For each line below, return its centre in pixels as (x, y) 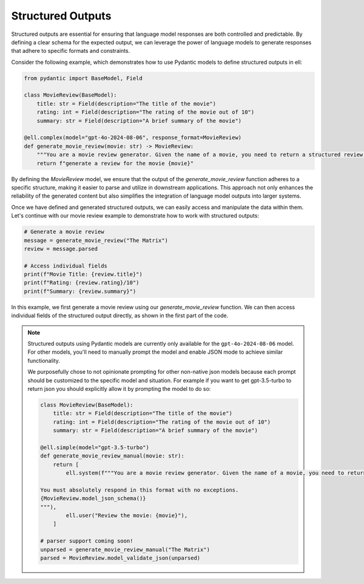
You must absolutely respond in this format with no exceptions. (140, 490)
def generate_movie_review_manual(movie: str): (112, 456)
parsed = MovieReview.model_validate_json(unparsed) (120, 558)
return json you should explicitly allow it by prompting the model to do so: (119, 388)
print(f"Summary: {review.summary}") (80, 291)
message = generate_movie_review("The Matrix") (96, 240)
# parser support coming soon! (87, 541)
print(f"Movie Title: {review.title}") (83, 274)
